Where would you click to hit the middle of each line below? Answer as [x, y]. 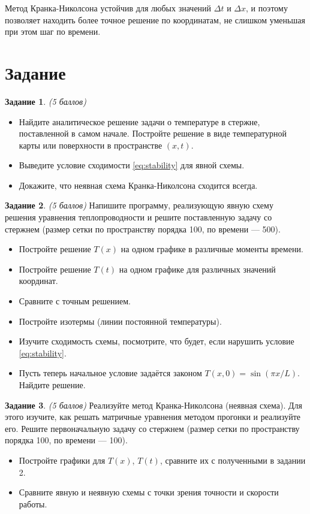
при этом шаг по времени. [53, 31]
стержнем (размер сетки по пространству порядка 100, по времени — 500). [143, 229]
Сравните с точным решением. [75, 301]
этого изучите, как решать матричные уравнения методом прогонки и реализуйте [153, 417]
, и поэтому [267, 8]
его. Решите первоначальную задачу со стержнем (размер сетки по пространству [152, 428]
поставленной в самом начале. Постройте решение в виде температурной [153, 133]
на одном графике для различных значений [197, 269]
